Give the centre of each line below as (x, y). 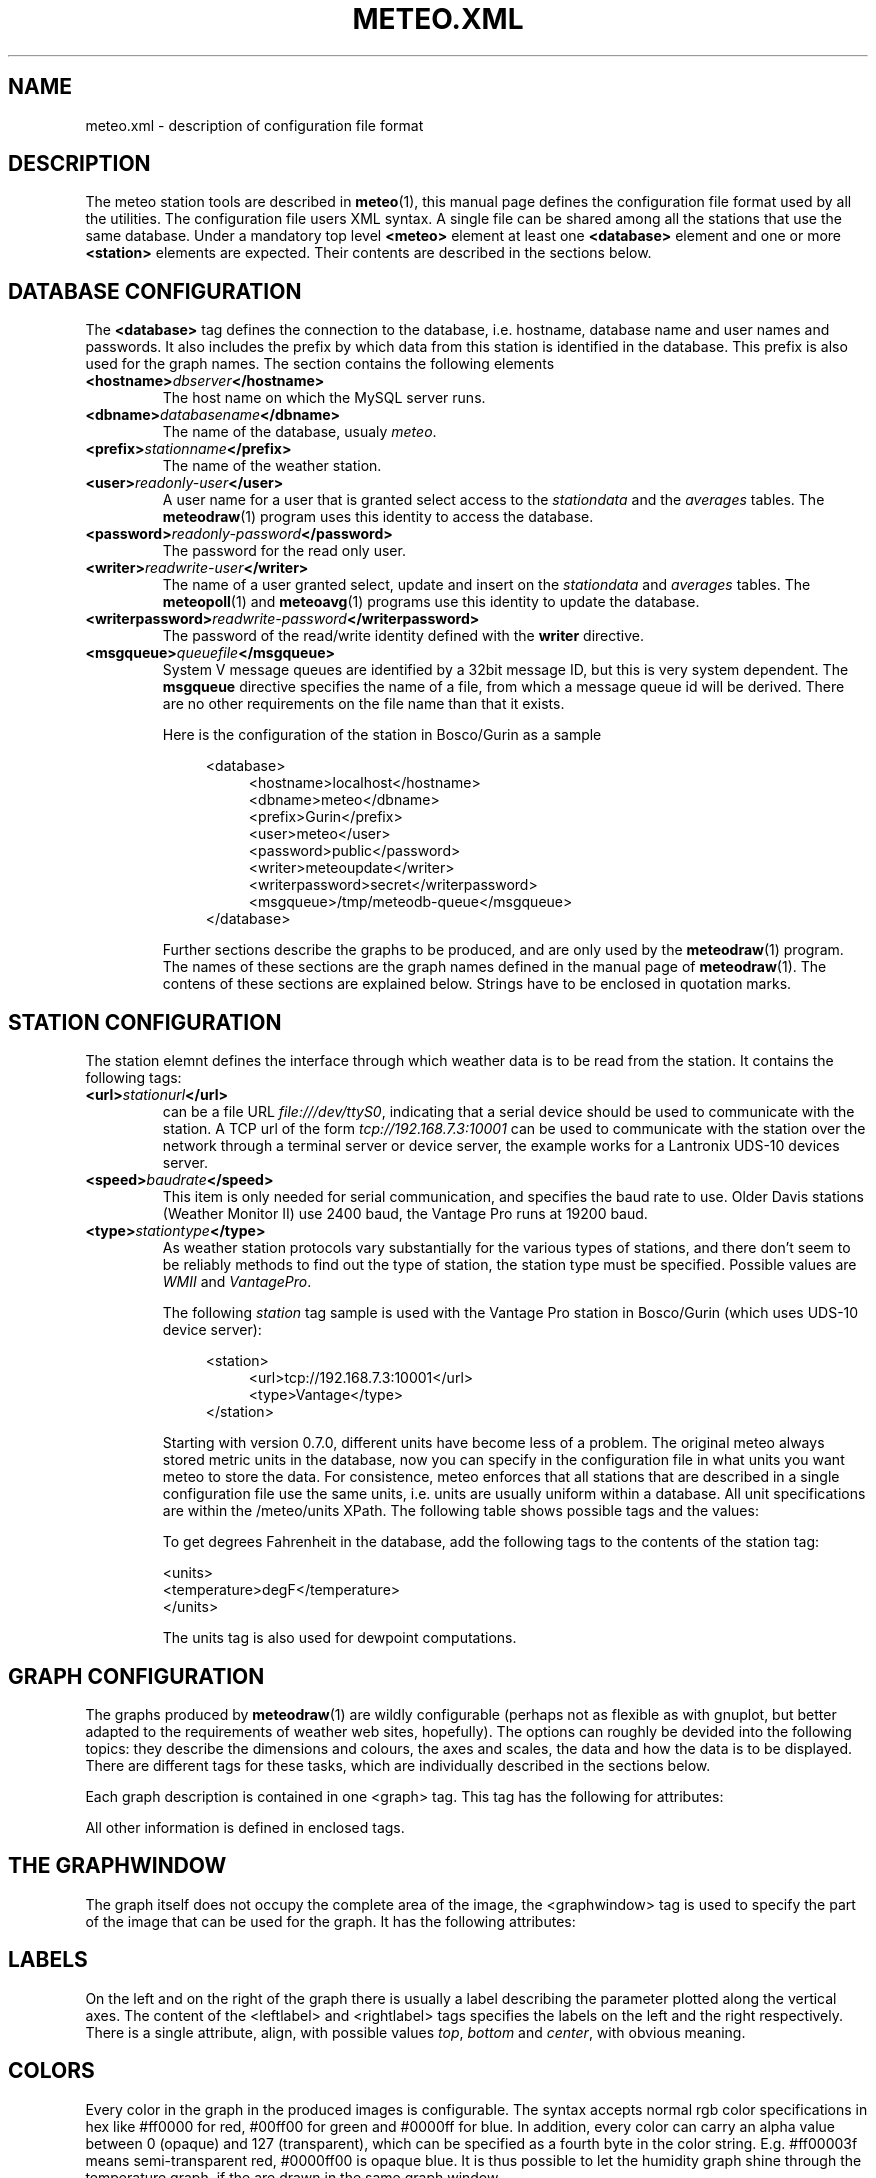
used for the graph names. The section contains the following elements (320, 364)
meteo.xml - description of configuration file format (254, 125)
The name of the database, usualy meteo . (299, 432)
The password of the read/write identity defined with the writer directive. (403, 636)
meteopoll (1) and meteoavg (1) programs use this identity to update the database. (431, 602)
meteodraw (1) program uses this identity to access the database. (378, 517)
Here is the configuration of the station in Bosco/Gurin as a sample (382, 735)
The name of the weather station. (272, 466)
